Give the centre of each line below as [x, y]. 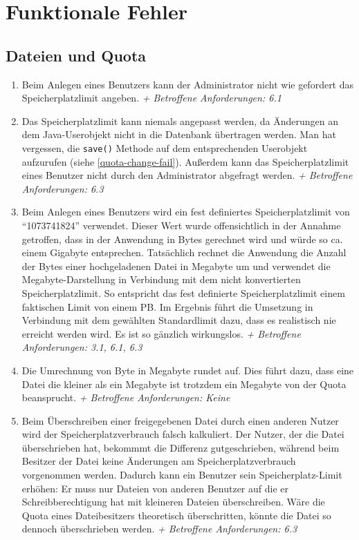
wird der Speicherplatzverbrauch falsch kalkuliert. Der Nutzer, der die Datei [183, 434]
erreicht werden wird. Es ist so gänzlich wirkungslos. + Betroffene [161, 333]
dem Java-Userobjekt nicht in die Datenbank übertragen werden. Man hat [179, 134]
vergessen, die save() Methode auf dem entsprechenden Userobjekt [165, 147]
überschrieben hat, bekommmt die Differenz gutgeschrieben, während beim [181, 447]
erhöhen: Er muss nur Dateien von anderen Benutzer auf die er [155, 488]
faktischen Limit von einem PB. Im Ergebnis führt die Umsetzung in [167, 306]
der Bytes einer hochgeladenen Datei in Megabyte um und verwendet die [176, 266]
